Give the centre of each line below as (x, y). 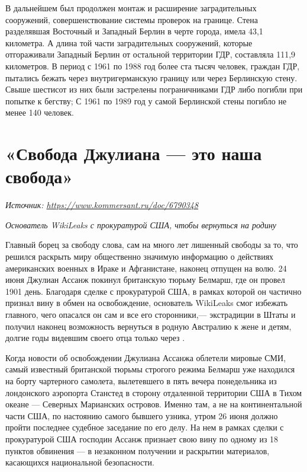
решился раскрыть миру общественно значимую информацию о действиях (140, 256)
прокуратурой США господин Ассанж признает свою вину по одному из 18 (142, 438)
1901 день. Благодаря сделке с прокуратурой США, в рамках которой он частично (153, 291)
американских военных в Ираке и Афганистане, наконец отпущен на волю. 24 (146, 268)
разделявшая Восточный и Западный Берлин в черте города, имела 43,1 (134, 31)
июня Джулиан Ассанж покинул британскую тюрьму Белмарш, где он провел (145, 280)
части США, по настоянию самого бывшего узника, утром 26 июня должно (142, 415)
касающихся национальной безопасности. (80, 462)
